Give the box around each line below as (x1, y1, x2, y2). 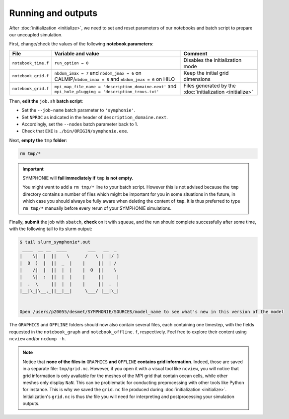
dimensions (183, 75, 211, 82)
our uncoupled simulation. (9, 31, 63, 37)
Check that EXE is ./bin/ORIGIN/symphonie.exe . (21, 128, 129, 134)
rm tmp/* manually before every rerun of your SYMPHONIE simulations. (22, 205, 171, 211)
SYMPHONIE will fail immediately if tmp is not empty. (22, 175, 134, 181)
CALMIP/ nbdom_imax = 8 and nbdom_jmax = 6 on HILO (54, 75, 175, 82)
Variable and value (54, 50, 99, 57)
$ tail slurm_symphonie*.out (19, 239, 91, 245)
